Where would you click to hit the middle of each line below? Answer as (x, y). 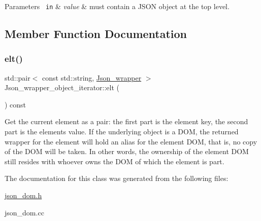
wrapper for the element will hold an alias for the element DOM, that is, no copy (131, 141)
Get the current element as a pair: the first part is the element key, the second (126, 121)
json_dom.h (23, 195)
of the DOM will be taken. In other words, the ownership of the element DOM (127, 151)
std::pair (18, 77)
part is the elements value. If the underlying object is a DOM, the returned (122, 132)
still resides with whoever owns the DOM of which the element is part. (115, 161)
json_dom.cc (24, 212)
